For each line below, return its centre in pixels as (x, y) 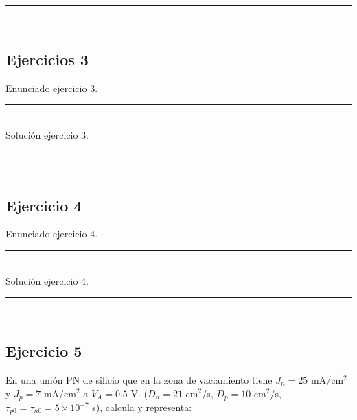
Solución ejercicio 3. (47, 134)
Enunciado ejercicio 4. (52, 234)
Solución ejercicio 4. (47, 280)
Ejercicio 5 (44, 351)
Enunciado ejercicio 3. (52, 87)
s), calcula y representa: (142, 407)
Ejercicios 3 (47, 59)
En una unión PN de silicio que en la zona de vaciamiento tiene (139, 379)
